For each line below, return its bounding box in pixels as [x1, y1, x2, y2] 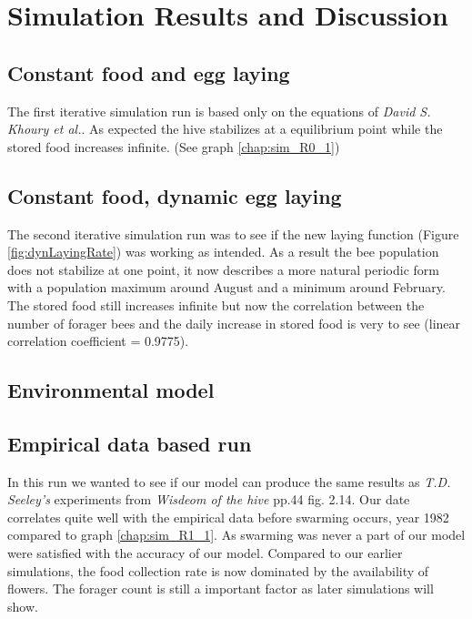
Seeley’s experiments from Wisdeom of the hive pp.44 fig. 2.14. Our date [7, 490, 410, 509]
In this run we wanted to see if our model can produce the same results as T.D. [7, 472, 451, 491]
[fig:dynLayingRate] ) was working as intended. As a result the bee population [7, 242, 439, 261]
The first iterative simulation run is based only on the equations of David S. [7, 101, 431, 120]
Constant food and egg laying [7, 58, 290, 86]
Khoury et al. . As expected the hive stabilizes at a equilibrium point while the [7, 119, 443, 138]
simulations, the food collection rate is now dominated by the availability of [7, 561, 429, 580]
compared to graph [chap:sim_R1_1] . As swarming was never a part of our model [7, 525, 466, 544]
